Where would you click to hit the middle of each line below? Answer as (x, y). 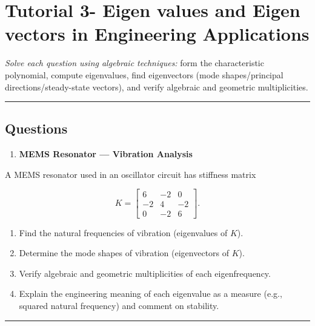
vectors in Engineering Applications (157, 34)
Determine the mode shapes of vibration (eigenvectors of (124, 253)
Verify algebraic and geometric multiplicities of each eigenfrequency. (145, 273)
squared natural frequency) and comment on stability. (119, 305)
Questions (36, 128)
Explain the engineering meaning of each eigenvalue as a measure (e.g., (151, 294)
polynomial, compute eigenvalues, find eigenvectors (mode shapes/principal (144, 74)
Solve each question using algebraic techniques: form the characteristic (134, 63)
